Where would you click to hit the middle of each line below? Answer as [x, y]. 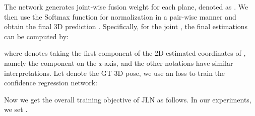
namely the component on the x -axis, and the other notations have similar [119, 63]
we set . [16, 109]
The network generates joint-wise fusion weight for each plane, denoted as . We [126, 7]
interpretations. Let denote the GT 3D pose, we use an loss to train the [115, 73]
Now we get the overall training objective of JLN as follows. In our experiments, [128, 99]
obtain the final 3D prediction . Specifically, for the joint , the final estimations [126, 26]
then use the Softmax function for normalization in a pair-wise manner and [120, 16]
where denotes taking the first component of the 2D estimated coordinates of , [125, 53]
